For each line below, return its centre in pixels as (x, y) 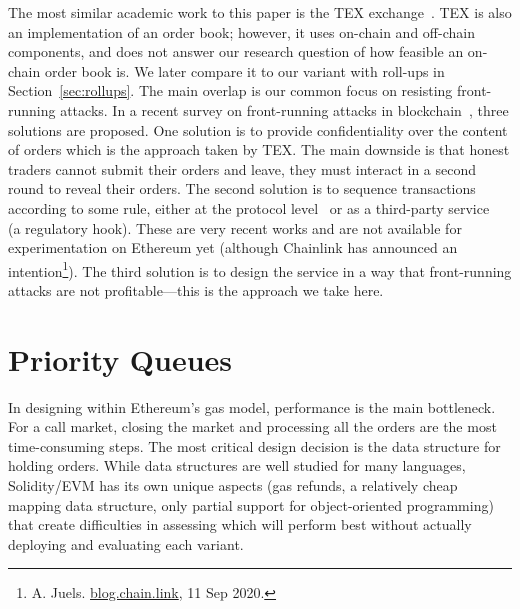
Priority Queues (120, 358)
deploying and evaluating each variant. (126, 543)
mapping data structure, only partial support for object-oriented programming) (251, 504)
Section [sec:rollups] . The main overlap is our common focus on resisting (230, 90)
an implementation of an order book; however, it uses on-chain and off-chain (241, 31)
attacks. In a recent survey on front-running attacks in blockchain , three (284, 109)
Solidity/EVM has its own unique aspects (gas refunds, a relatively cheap (233, 485)
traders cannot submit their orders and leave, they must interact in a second (242, 168)
